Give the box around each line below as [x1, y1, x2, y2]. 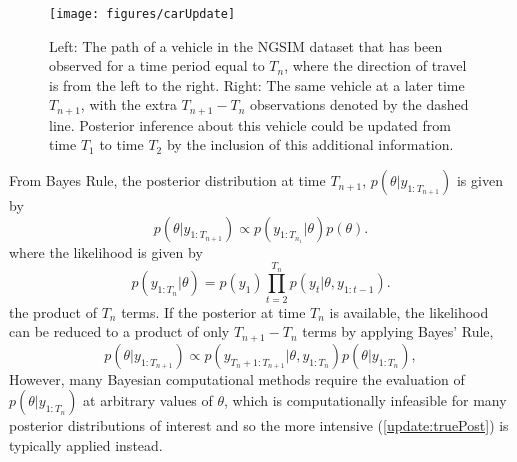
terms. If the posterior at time [121, 301, 306, 322]
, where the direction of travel [284, 55, 467, 76]
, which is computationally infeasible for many [224, 390, 507, 411]
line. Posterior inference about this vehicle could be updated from [49, 114, 451, 135]
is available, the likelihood [329, 301, 489, 322]
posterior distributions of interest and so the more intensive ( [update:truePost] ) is [9, 415, 509, 436]
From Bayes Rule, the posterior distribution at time [9, 170, 326, 191]
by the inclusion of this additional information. [166, 134, 454, 155]
